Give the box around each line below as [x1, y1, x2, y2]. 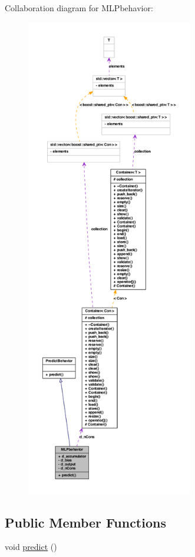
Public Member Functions [5, 513, 166, 531]
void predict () [5, 540, 57, 553]
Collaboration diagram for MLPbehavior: [5, 2, 153, 14]
